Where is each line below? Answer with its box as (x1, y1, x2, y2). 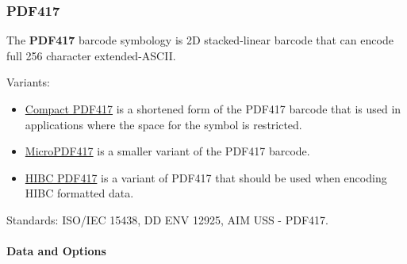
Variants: (6, 74, 50, 90)
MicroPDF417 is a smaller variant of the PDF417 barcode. (25, 143, 310, 159)
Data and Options (6, 243, 106, 259)
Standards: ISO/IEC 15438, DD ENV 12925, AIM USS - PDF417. (6, 211, 328, 228)
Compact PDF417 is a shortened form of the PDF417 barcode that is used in (25, 101, 401, 117)
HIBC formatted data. (25, 185, 134, 201)
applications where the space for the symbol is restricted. (25, 116, 302, 132)
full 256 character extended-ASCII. (6, 47, 176, 63)
